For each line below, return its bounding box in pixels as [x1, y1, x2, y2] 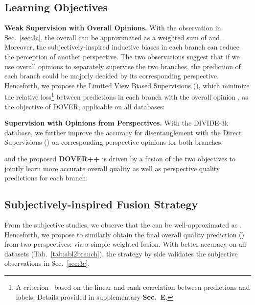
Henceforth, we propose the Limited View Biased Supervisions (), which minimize [4, 80, 250, 90]
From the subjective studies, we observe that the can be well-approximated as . [4, 219, 242, 229]
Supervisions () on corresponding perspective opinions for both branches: [4, 137, 223, 147]
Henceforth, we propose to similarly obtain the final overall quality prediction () [4, 229, 244, 239]
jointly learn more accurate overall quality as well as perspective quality [4, 163, 220, 173]
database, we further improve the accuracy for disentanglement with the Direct [4, 127, 242, 137]
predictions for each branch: [4, 173, 88, 183]
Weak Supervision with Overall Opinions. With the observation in [4, 23, 221, 33]
